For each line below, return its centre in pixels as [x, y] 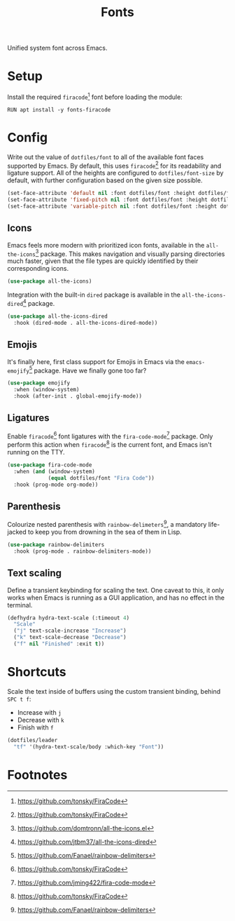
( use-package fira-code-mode [50, 465]
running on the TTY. [36, 452]
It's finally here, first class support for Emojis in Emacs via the [96, 361]
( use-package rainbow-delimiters [56, 544]
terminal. [20, 605]
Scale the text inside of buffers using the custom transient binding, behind [114, 691]
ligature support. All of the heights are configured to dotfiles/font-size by [115, 173]
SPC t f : [19, 699]
